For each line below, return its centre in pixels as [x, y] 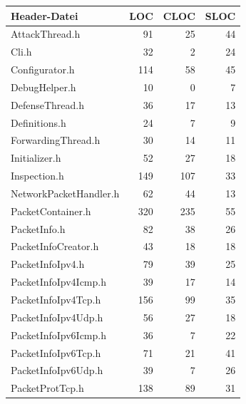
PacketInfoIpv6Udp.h [57, 370]
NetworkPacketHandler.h [65, 193]
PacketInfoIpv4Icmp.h [58, 282]
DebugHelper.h [43, 87]
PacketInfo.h [38, 228]
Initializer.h [36, 158]
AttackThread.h [46, 34]
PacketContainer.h [51, 211]
